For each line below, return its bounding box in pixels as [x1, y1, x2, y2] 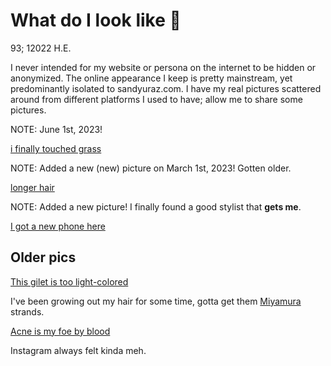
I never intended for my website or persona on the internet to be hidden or [10, 61, 317, 73]
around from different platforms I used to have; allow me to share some [10, 93, 303, 105]
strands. [10, 305, 45, 318]
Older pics [10, 249, 77, 266]
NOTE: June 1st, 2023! [10, 123, 103, 135]
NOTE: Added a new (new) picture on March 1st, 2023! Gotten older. [10, 162, 292, 174]
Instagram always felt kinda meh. [10, 344, 147, 356]
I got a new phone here [10, 220, 106, 232]
